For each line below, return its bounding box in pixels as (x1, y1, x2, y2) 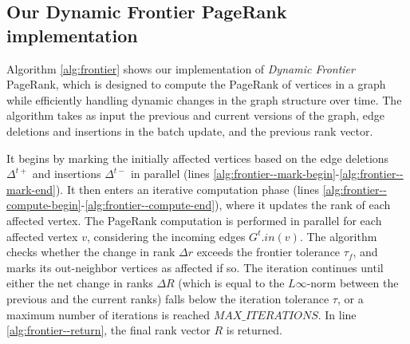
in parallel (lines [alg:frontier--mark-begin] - (130, 165, 340, 182)
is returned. (226, 322, 282, 338)
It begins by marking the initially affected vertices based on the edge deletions (6, 149, 389, 166)
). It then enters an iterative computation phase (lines (55, 180, 319, 197)
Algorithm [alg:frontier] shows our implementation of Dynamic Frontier (6, 60, 355, 77)
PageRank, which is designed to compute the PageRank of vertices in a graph (6, 76, 386, 93)
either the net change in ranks (6, 275, 153, 291)
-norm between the (306, 275, 399, 291)
